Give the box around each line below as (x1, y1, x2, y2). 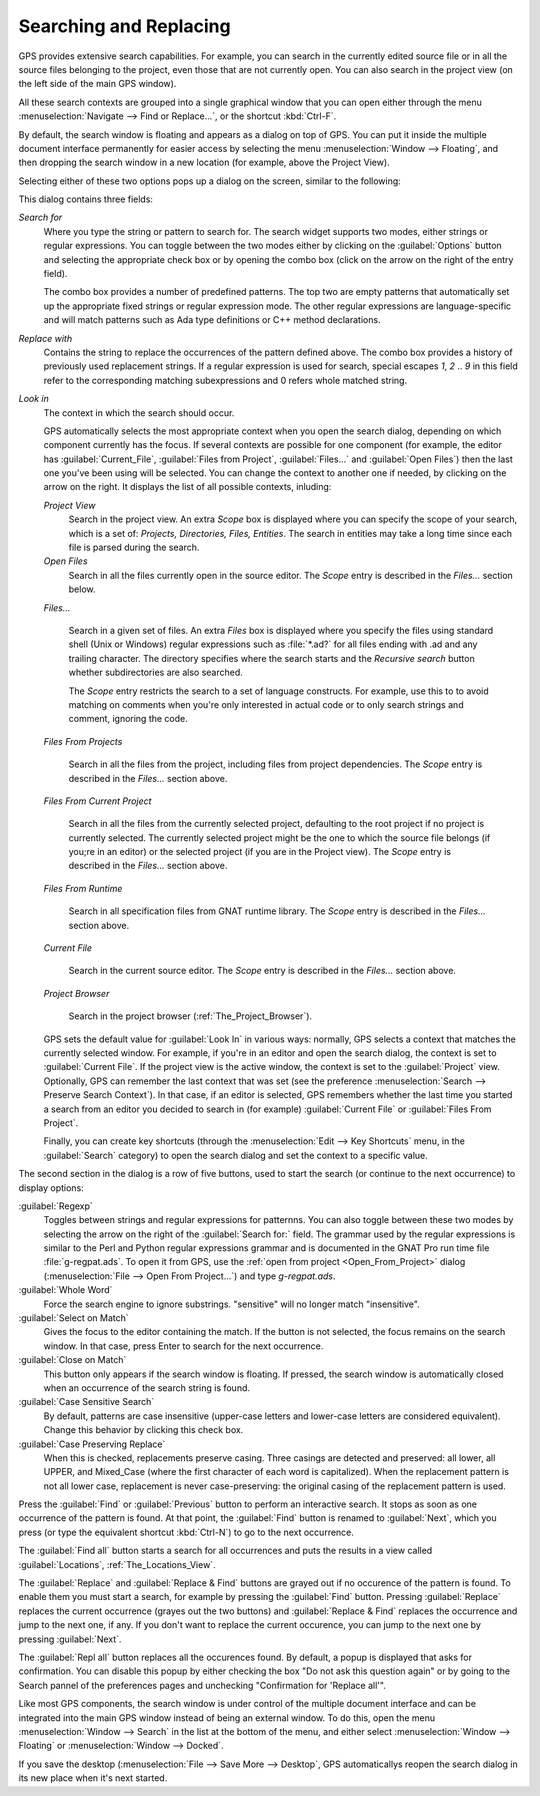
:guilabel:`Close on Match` (18, 1354, 127, 1366)
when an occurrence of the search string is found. (43, 1381, 250, 1394)
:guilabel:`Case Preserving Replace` (18, 1438, 166, 1450)
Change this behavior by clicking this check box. (43, 1424, 244, 1436)
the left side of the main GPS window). (18, 78, 177, 90)
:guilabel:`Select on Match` (18, 1312, 129, 1324)
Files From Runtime (43, 882, 123, 894)
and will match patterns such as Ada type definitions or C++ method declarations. (43, 314, 381, 326)
